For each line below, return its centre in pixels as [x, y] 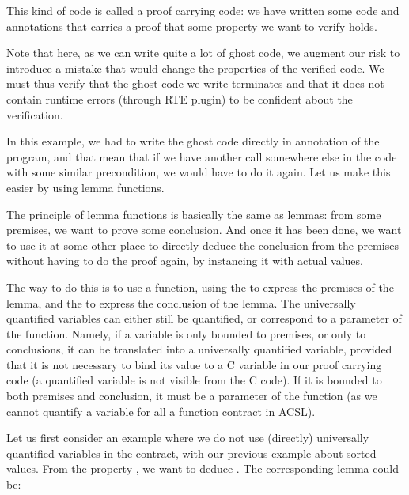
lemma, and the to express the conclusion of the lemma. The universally [181, 302]
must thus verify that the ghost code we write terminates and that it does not [195, 83]
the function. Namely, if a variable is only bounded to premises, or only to [186, 333]
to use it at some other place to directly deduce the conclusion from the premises [203, 245]
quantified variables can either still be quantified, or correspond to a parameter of [204, 318]
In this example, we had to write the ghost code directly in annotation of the [193, 141]
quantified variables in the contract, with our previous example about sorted [191, 453]
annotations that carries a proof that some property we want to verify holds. [192, 26]
